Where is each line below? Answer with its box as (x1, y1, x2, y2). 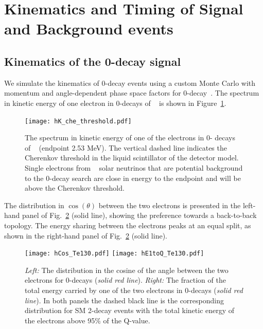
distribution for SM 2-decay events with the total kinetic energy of (25, 305, 235, 316)
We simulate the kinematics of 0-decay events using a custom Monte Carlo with (4, 77, 256, 88)
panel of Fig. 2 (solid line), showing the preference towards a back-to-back (22, 210, 257, 221)
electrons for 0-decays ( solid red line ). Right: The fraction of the (25, 275, 226, 285)
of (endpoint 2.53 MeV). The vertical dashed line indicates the (25, 142, 227, 153)
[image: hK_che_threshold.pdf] (25, 117, 132, 125)
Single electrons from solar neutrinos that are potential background (25, 162, 243, 173)
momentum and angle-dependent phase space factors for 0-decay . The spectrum (4, 87, 259, 98)
